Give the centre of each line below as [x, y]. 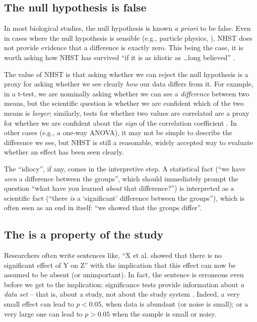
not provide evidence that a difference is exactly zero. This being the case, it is [124, 47]
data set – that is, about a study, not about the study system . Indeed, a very [122, 294]
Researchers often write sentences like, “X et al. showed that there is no [113, 255]
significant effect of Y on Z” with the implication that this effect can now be [120, 265]
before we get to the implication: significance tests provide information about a [124, 284]
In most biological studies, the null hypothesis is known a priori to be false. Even [128, 28]
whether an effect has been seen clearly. [64, 152]
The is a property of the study [84, 234]
